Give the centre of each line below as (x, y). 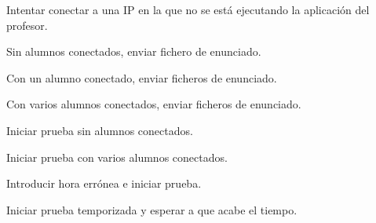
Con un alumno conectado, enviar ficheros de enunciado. (142, 77)
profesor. (27, 25)
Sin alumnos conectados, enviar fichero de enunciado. (134, 51)
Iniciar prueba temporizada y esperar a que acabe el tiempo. (152, 209)
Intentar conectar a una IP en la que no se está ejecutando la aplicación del (188, 9)
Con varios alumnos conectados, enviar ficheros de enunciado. (154, 104)
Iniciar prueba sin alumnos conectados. (100, 130)
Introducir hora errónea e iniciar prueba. (104, 183)
